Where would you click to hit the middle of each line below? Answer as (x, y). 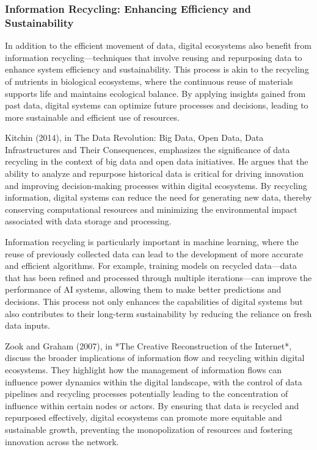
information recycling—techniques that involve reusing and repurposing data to (154, 57)
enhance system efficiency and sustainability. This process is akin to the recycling (157, 69)
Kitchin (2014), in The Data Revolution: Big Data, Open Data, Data (134, 137)
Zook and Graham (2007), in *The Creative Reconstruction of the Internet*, (148, 345)
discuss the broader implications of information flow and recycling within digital (155, 358)
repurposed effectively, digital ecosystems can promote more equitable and (144, 417)
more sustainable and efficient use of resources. (92, 117)
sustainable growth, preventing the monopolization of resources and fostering (149, 429)
